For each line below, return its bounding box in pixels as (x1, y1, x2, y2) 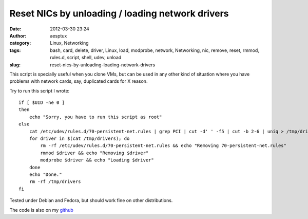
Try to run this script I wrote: (9, 87, 70, 94)
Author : (9, 32, 27, 39)
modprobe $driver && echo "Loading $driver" (40, 157, 154, 163)
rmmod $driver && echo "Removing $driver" (40, 150, 149, 156)
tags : (9, 47, 21, 53)
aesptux (50, 32, 67, 39)
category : (9, 40, 31, 46)
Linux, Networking (50, 40, 89, 46)
